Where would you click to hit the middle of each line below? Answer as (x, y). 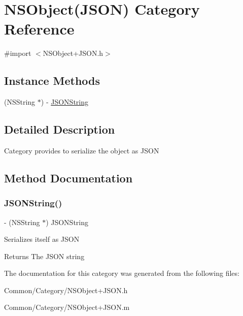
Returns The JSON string (44, 256)
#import (18, 53)
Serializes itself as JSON (42, 239)
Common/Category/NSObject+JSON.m (67, 307)
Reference (39, 29)
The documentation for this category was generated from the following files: (122, 273)
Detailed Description (60, 129)
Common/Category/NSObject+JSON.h (66, 290)
